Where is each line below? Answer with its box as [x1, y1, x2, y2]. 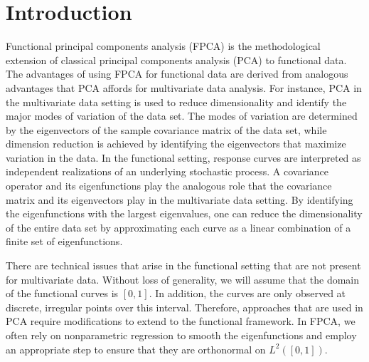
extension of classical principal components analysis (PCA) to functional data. [6, 52, 347, 67]
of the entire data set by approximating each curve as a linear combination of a [6, 219, 351, 234]
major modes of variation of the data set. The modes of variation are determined [6, 108, 358, 123]
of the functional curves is [6, 286, 119, 301]
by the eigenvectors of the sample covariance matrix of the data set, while [6, 122, 327, 137]
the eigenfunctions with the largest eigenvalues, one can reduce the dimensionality [6, 206, 363, 221]
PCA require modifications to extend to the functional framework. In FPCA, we [6, 314, 355, 329]
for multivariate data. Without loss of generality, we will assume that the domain [6, 271, 360, 286]
